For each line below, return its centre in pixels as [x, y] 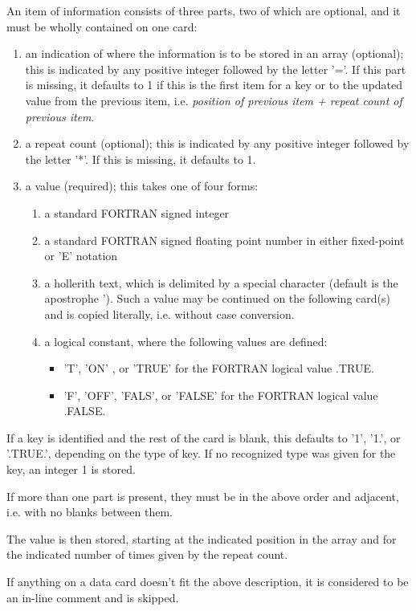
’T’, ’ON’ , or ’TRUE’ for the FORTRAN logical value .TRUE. [219, 368]
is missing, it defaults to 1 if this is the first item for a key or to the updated [214, 85]
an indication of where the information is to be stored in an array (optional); [214, 53]
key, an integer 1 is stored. [71, 469]
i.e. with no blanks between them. [90, 512]
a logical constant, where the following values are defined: [186, 341]
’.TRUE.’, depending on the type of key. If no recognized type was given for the [201, 453]
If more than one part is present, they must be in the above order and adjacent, [203, 496]
